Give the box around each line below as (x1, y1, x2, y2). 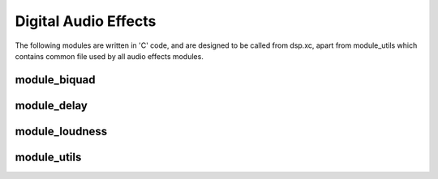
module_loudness (15, 124, 108, 138)
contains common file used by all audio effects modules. (15, 51, 204, 61)
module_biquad (15, 73, 96, 87)
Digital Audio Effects (15, 12, 157, 30)
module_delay (15, 98, 88, 113)
